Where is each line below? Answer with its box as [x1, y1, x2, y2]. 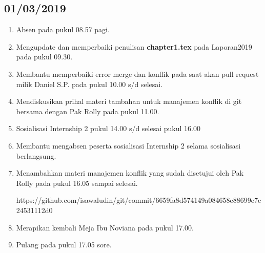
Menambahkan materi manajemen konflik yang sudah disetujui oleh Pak [16, 167, 244, 178]
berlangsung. [16, 150, 56, 161]
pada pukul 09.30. [16, 51, 73, 62]
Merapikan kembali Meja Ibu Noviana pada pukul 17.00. [16, 222, 194, 233]
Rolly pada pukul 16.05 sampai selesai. [16, 177, 138, 188]
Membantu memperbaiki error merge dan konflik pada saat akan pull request [16, 68, 259, 79]
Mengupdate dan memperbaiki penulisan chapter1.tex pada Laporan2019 [16, 41, 252, 52]
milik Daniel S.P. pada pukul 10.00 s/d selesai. [16, 78, 163, 89]
